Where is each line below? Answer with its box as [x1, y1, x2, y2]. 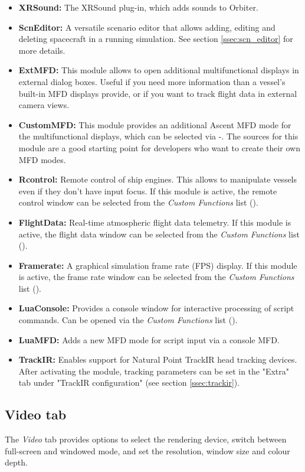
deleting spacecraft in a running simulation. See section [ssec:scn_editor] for [18, 32, 293, 45]
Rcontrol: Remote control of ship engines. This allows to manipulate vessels [18, 173, 297, 185]
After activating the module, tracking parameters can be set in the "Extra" [18, 364, 290, 377]
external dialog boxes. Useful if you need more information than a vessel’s [18, 75, 286, 87]
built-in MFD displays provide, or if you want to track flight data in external [18, 87, 297, 99]
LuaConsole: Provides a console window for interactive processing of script [18, 302, 294, 314]
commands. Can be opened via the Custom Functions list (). [18, 314, 238, 326]
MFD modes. [18, 153, 66, 165]
